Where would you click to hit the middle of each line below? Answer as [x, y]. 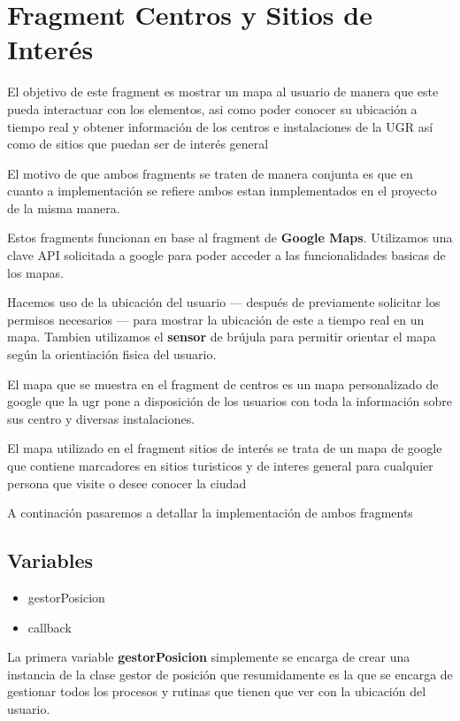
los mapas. [35, 272]
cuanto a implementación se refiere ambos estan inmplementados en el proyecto [222, 191]
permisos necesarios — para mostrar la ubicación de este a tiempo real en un [216, 319]
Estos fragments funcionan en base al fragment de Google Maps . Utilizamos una [230, 238]
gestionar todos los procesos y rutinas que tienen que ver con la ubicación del [217, 691]
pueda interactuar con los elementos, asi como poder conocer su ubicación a [212, 108]
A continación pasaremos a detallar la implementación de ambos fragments [210, 513]
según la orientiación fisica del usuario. [112, 354]
